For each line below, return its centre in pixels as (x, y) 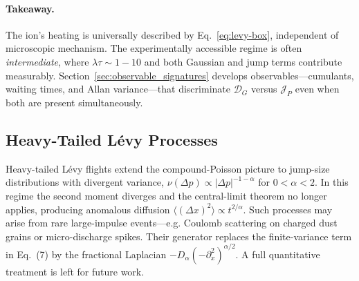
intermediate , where (47, 61)
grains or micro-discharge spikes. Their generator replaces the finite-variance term (179, 236)
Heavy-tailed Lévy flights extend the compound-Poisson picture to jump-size (168, 168)
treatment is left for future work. (75, 271)
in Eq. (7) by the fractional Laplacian (86, 254)
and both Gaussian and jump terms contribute (243, 61)
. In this (331, 182)
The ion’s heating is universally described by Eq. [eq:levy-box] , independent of (172, 34)
